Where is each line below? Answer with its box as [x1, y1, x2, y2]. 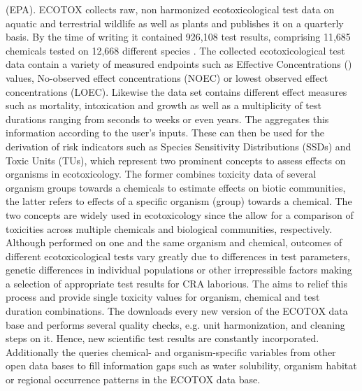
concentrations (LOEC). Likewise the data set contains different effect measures [6, 84, 347, 99]
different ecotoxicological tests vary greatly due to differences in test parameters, [6, 248, 350, 263]
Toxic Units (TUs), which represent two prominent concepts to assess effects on [6, 152, 346, 167]
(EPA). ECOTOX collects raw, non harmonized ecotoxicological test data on [6, 2, 335, 16]
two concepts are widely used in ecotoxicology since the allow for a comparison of [6, 207, 354, 222]
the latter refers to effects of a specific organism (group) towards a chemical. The [6, 194, 352, 208]
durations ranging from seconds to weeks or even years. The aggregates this [6, 111, 329, 126]
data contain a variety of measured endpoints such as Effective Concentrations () [6, 57, 352, 71]
